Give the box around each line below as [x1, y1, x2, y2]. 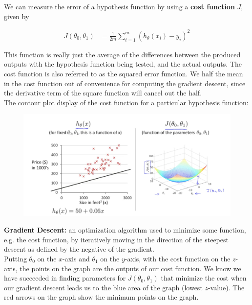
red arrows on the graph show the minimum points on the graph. [4, 292, 199, 302]
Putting [4, 253, 27, 263]
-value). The [208, 282, 245, 292]
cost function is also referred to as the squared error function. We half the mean [4, 68, 243, 78]
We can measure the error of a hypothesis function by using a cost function [4, 1, 235, 11]
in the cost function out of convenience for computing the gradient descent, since [4, 78, 246, 88]
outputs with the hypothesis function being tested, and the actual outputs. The [4, 59, 242, 69]
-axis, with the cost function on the [125, 253, 231, 263]
